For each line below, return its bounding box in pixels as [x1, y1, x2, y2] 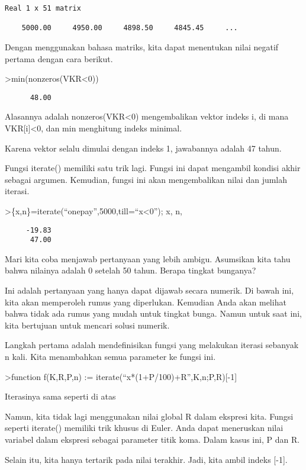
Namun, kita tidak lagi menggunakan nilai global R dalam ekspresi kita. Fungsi [5, 410, 294, 422]
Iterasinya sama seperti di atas [5, 390, 116, 403]
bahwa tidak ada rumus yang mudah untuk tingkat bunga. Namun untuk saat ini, [5, 307, 302, 320]
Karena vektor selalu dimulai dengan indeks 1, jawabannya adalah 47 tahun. [5, 141, 282, 154]
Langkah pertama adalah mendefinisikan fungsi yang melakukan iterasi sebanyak [5, 339, 299, 351]
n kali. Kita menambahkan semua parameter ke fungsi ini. [5, 350, 216, 363]
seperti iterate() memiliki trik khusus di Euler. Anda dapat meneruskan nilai [5, 421, 284, 434]
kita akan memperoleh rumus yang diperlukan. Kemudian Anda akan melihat [5, 295, 286, 308]
